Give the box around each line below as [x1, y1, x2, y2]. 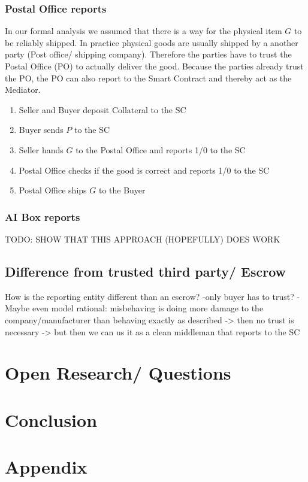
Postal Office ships [19, 184, 87, 196]
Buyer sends [19, 123, 64, 136]
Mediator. [5, 83, 41, 96]
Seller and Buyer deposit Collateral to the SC [19, 103, 186, 116]
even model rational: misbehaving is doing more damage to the [32, 302, 264, 314]
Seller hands [19, 143, 64, 156]
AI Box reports [5, 209, 80, 224]
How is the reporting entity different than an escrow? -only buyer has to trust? [5, 290, 294, 302]
